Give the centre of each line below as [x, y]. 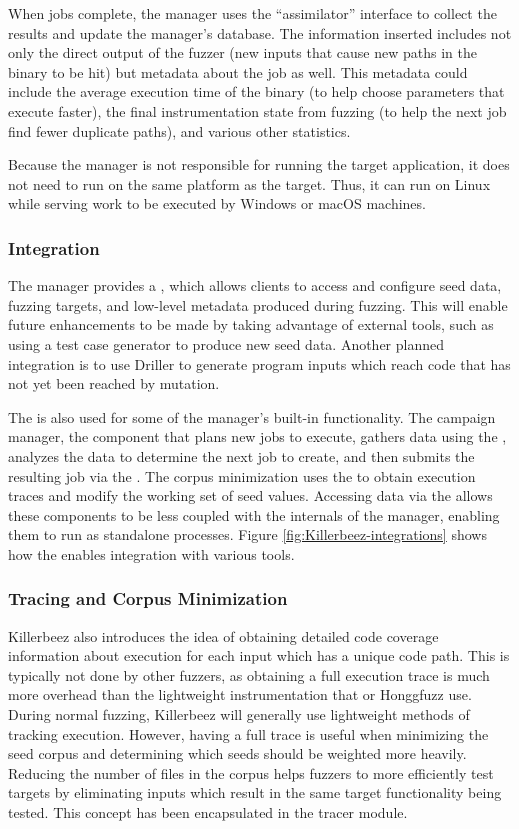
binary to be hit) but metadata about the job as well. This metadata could [238, 71]
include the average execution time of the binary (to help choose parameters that [256, 91]
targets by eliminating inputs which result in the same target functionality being [255, 792]
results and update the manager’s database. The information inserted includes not [260, 32]
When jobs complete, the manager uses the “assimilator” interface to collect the [252, 13]
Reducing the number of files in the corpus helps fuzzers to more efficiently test [251, 772]
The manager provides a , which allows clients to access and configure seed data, [255, 285]
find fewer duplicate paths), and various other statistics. [179, 130]
